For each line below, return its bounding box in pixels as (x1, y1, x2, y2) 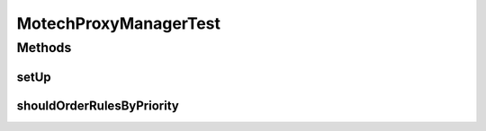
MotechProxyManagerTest (16, 13, 220, 33)
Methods (16, 39, 72, 56)
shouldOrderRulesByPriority (16, 98, 179, 113)
